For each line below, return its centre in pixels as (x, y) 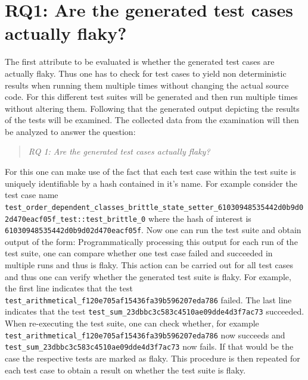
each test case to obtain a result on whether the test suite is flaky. (125, 370)
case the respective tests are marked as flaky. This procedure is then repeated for (153, 358)
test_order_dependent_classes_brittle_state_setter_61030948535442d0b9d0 (154, 207)
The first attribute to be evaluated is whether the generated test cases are (140, 62)
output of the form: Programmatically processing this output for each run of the (151, 241)
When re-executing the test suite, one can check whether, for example (132, 323)
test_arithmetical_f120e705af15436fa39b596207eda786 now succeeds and (145, 335)
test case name (32, 195)
